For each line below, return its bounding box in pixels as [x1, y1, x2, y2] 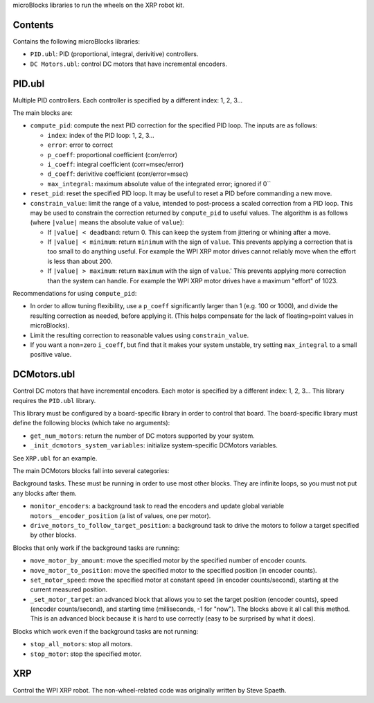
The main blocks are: [12, 108, 73, 117]
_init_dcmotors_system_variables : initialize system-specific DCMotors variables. [30, 441, 278, 450]
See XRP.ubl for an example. [12, 454, 98, 462]
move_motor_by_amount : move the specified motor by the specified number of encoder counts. [30, 556, 308, 564]
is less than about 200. [47, 257, 113, 265]
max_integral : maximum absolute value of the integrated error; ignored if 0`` [47, 179, 271, 188]
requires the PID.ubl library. [12, 396, 96, 404]
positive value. [30, 350, 72, 359]
